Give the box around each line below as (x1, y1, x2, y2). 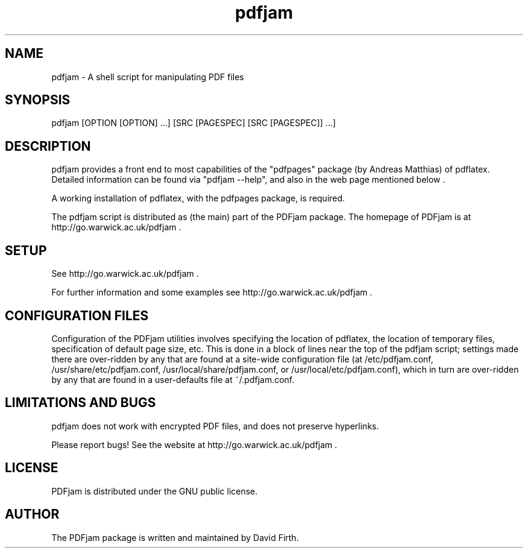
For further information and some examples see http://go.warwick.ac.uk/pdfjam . (51, 287, 372, 298)
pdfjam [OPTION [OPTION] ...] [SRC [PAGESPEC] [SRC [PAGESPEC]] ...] (51, 118, 336, 128)
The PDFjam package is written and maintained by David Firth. (51, 532, 299, 543)
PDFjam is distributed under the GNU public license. (51, 485, 258, 496)
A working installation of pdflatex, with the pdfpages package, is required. (51, 193, 345, 204)
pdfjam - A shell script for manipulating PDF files (51, 71, 244, 82)
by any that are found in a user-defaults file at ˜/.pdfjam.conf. (51, 374, 295, 385)
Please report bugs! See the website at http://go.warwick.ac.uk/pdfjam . (51, 439, 338, 450)
